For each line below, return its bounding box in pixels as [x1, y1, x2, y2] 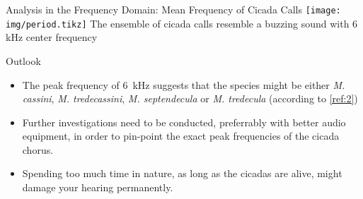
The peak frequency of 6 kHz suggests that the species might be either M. [22, 77, 345, 92]
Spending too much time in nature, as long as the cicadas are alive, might [22, 166, 342, 181]
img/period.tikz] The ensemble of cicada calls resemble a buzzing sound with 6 [6, 16, 358, 30]
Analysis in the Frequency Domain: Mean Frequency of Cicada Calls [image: [6, 2, 341, 16]
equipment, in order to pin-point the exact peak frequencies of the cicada [22, 128, 340, 143]
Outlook [6, 53, 41, 68]
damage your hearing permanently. [22, 180, 173, 195]
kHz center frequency [6, 30, 98, 44]
